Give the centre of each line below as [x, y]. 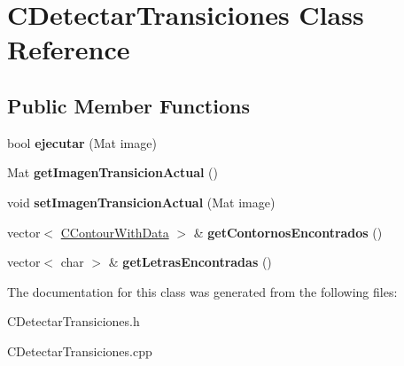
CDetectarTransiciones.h [74, 321]
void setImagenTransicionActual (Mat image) [141, 202]
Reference [69, 49]
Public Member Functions [128, 105]
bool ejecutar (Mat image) [82, 142]
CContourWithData [115, 232]
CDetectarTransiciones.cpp [80, 350]
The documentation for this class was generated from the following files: [202, 291]
